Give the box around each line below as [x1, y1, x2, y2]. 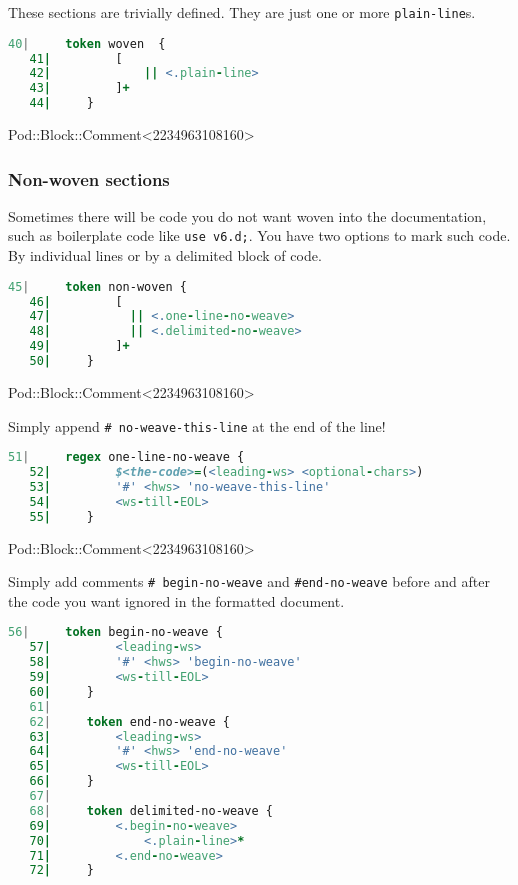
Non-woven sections [8, 166, 170, 191]
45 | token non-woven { [8, 279, 187, 294]
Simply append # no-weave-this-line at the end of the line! [8, 415, 386, 436]
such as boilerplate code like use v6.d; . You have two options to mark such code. [8, 225, 511, 246]
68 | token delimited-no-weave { [29, 803, 273, 818]
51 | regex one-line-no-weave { [8, 450, 245, 465]
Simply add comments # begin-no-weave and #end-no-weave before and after [8, 571, 490, 592]
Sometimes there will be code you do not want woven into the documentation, [8, 205, 487, 226]
